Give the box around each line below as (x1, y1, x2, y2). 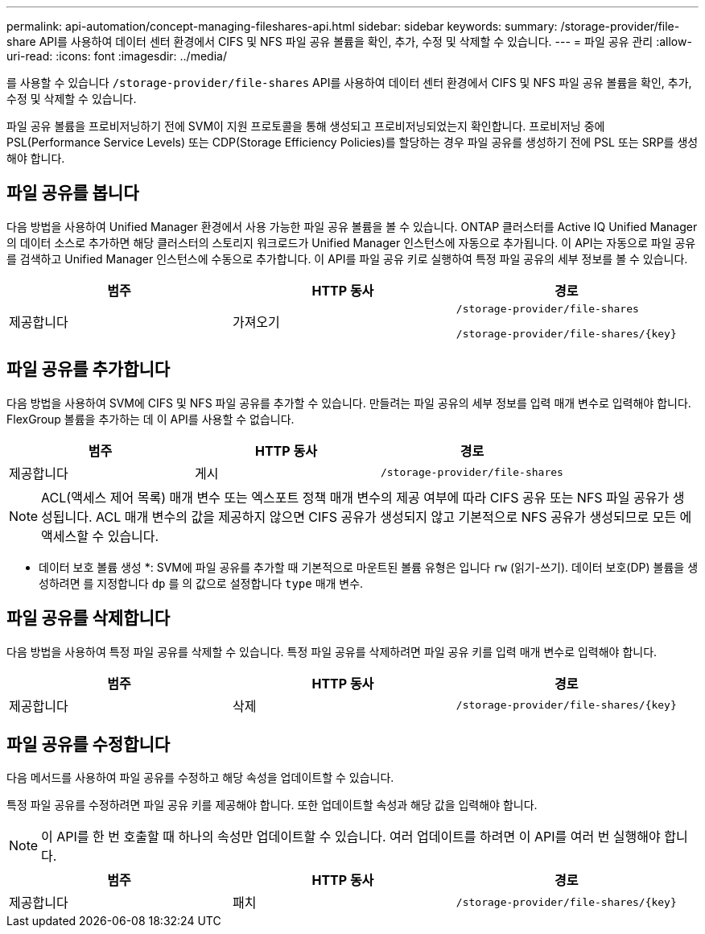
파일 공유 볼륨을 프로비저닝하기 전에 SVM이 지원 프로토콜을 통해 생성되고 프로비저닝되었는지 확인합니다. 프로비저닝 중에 (6, 119, 605, 133)
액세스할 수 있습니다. (41, 527, 159, 544)
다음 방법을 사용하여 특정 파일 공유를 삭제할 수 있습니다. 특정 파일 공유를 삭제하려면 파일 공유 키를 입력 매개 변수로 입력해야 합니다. (6, 644, 658, 659)
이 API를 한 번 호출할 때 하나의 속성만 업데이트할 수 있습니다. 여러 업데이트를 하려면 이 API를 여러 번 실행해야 (41, 829, 661, 845)
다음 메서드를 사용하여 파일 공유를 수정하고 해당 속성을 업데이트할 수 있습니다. (6, 771, 394, 785)
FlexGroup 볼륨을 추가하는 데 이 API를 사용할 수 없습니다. (6, 411, 295, 426)
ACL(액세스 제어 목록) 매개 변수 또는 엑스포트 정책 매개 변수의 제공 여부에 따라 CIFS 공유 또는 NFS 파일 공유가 (41, 489, 670, 506)
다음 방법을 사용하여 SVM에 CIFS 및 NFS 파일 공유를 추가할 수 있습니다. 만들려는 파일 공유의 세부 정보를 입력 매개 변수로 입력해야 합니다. (6, 395, 691, 410)
